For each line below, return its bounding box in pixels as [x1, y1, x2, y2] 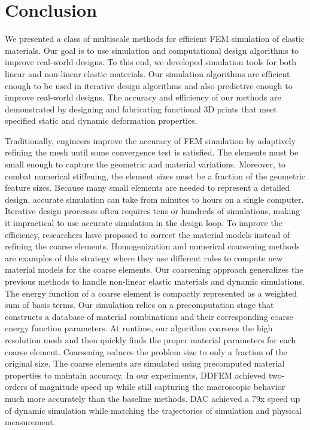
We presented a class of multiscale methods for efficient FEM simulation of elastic [5, 32, 305, 45]
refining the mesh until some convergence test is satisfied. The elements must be [5, 146, 299, 158]
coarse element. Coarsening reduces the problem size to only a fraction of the [5, 345, 287, 358]
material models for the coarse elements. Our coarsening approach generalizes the [5, 263, 303, 276]
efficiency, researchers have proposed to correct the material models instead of [5, 228, 290, 240]
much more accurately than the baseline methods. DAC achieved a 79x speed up [5, 392, 300, 404]
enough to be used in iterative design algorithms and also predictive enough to [5, 79, 293, 92]
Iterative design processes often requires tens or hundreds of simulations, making [5, 205, 300, 217]
